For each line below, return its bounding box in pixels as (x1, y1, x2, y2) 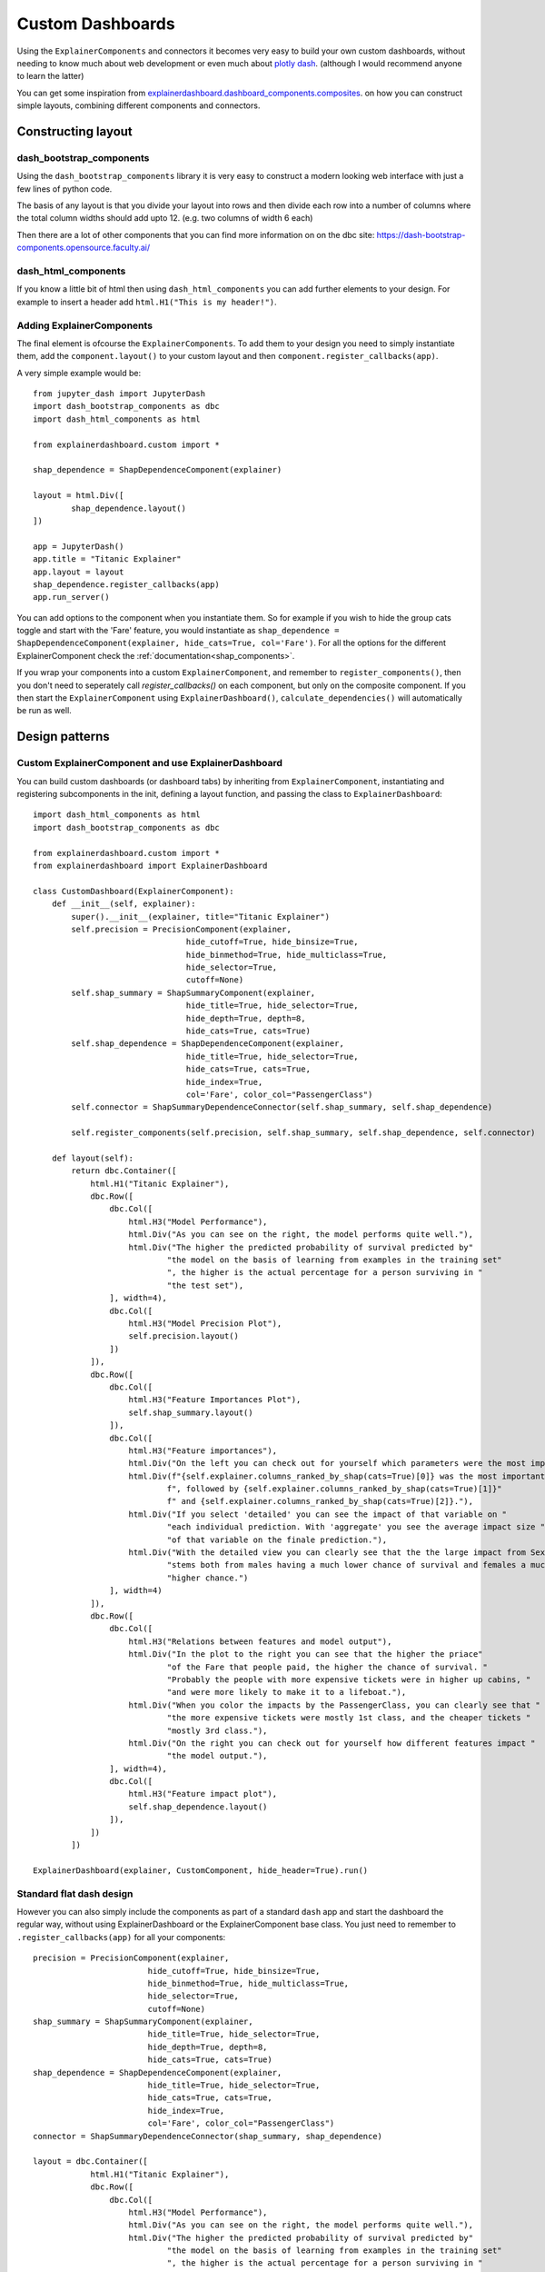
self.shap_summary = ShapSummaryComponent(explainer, (71, 987, 316, 998)
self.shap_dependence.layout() (128, 1801, 268, 1812)
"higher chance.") (166, 1572, 249, 1583)
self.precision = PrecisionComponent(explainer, (71, 923, 292, 934)
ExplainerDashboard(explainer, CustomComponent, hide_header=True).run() (33, 1865, 369, 1876)
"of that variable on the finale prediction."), (166, 1534, 388, 1545)
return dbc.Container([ (71, 1166, 177, 1176)
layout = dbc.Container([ (33, 2157, 149, 2167)
